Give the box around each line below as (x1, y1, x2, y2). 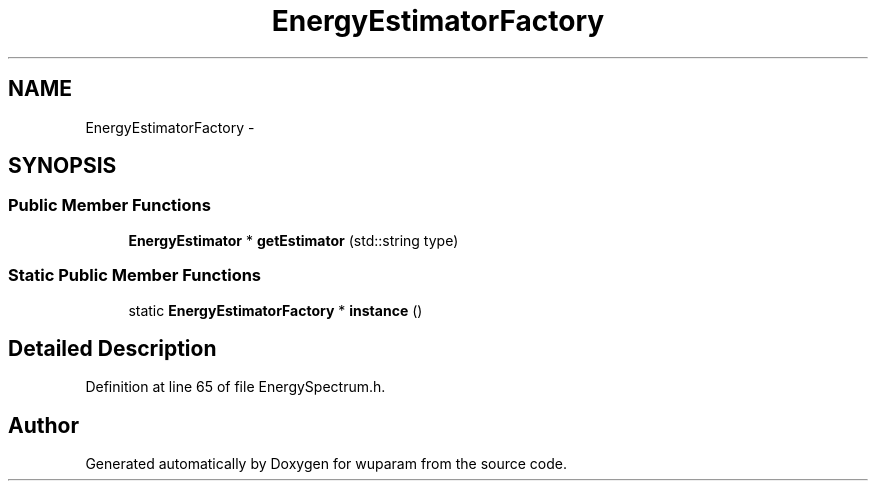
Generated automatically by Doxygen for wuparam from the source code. (85, 455, 568, 473)
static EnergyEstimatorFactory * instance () (128, 301, 423, 319)
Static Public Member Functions (8, 265, 262, 286)
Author (8, 412, 79, 438)
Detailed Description (8, 335, 217, 361)
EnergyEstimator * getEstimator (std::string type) (128, 231, 459, 249)
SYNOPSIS (8, 153, 117, 179)
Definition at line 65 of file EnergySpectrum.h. (85, 378, 386, 396)
